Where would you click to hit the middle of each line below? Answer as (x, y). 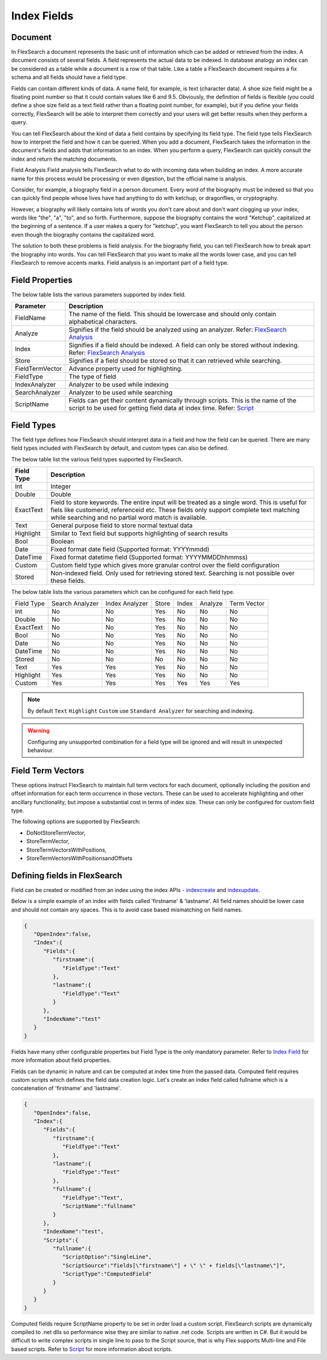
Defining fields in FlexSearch (67, 875)
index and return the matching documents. (64, 159)
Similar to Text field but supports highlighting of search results (139, 533)
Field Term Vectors (48, 771)
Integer (61, 487)
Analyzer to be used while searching (121, 393)
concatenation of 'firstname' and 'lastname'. (66, 1088)
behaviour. (41, 750)
